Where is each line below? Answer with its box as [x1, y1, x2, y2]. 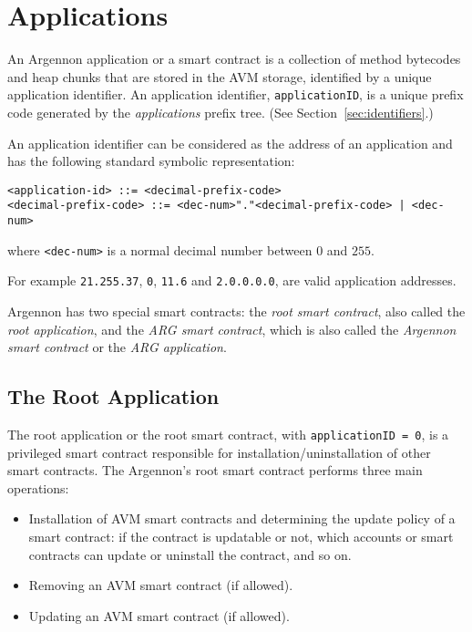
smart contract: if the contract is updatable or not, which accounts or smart [28, 527, 454, 546]
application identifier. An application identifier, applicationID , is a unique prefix [7, 85, 464, 104]
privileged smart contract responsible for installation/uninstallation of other [7, 442, 431, 461]
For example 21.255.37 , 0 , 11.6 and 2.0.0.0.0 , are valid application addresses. [7, 271, 457, 290]
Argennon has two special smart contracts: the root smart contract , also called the [7, 302, 466, 321]
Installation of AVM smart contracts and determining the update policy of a [28, 509, 456, 528]
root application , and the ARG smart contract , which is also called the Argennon [7, 319, 457, 338]
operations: [7, 478, 69, 497]
